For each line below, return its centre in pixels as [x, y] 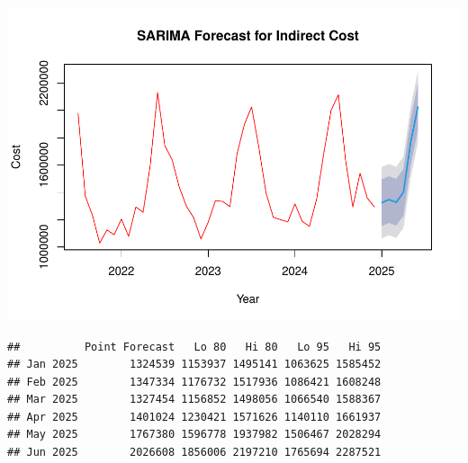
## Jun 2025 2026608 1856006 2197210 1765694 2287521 [194, 453]
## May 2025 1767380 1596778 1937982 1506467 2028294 [194, 435]
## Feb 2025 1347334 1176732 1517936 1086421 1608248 [194, 382]
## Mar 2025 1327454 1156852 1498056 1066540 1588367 [194, 400]
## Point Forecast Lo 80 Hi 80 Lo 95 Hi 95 [194, 347]
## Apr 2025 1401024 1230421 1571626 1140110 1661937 [194, 417]
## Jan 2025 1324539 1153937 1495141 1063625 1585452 [194, 365]
